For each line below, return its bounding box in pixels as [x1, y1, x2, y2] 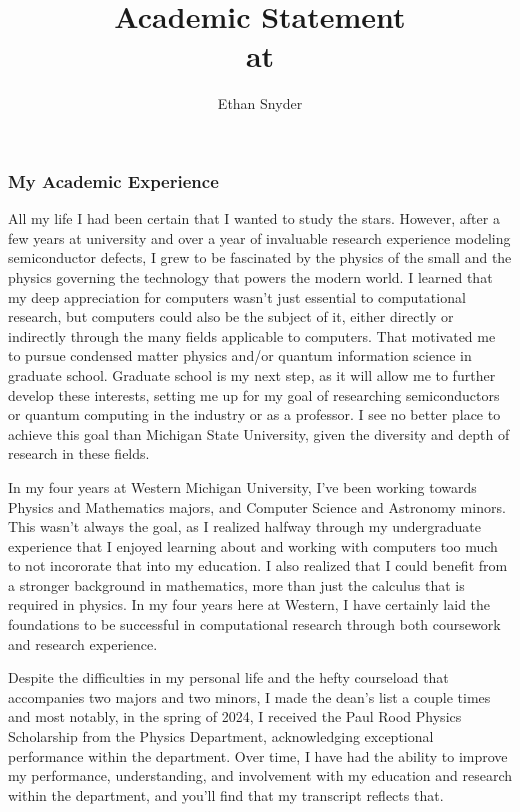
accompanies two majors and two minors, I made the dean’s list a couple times [8, 686, 491, 707]
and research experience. [8, 633, 158, 654]
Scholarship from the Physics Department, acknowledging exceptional [8, 726, 434, 747]
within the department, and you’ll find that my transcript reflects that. [8, 784, 444, 805]
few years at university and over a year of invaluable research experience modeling [8, 227, 511, 248]
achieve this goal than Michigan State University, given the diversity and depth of [8, 423, 510, 444]
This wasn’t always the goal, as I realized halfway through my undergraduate [8, 516, 481, 537]
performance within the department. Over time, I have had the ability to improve [8, 745, 508, 766]
